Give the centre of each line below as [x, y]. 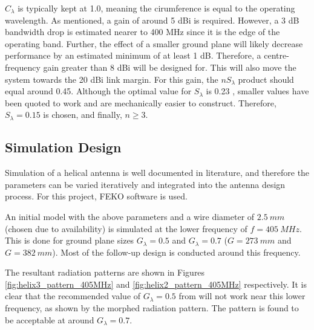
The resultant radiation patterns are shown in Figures [105, 272]
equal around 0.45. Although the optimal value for [98, 91]
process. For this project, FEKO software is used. [96, 196]
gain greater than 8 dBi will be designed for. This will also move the [170, 67]
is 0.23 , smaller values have [257, 91]
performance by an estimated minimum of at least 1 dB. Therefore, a [133, 55]
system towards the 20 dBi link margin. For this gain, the [112, 79]
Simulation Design [63, 147]
